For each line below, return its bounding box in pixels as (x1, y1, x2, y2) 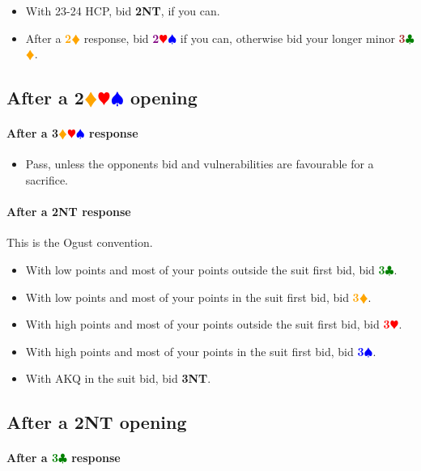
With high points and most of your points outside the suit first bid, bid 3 (25, 316, 390, 333)
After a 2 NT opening (6, 409, 187, 435)
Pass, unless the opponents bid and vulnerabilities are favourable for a (25, 155, 374, 172)
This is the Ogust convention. (6, 234, 153, 251)
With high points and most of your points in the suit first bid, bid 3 (25, 342, 364, 359)
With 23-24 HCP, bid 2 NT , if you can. (25, 2, 220, 19)
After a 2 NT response (6, 203, 131, 220)
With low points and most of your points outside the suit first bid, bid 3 (25, 261, 385, 278)
